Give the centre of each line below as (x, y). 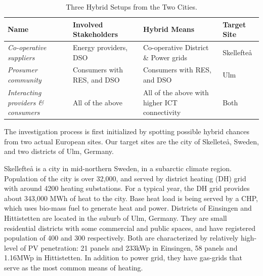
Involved (88, 24)
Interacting (25, 92)
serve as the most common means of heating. (74, 267)
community (25, 80)
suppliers (21, 57)
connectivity (162, 112)
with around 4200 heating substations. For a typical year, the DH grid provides (127, 188)
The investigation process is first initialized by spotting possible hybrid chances (127, 131)
